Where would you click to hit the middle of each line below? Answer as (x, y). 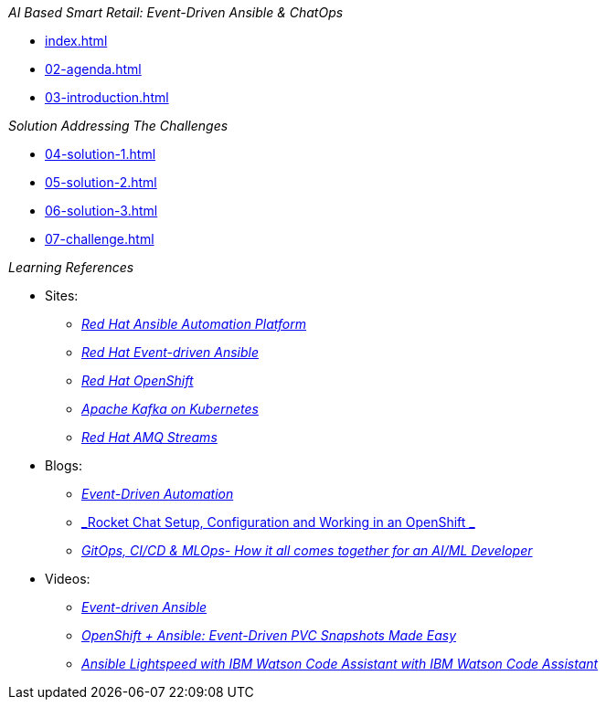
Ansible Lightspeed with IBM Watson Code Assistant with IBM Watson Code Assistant (340, 664)
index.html (76, 41)
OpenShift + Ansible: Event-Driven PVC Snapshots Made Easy (269, 635)
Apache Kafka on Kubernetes (170, 409)
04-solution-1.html (101, 154)
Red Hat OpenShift (138, 380)
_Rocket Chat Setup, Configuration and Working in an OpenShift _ (278, 522)
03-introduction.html (107, 97)
